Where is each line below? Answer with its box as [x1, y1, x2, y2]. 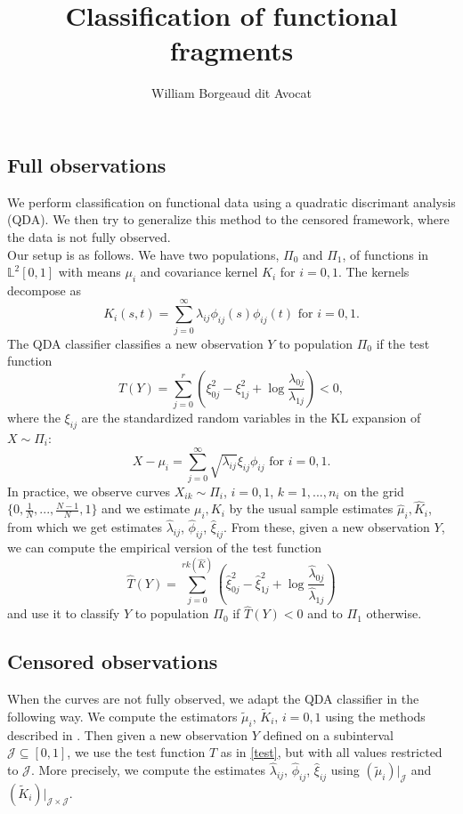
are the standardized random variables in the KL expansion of [81, 408, 421, 427]
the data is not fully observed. [7, 227, 171, 246]
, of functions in [342, 245, 429, 263]
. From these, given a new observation [223, 518, 430, 536]
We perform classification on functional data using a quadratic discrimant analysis [7, 192, 456, 211]
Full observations [7, 150, 167, 178]
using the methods [325, 706, 426, 725]
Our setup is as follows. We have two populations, [7, 245, 280, 263]
